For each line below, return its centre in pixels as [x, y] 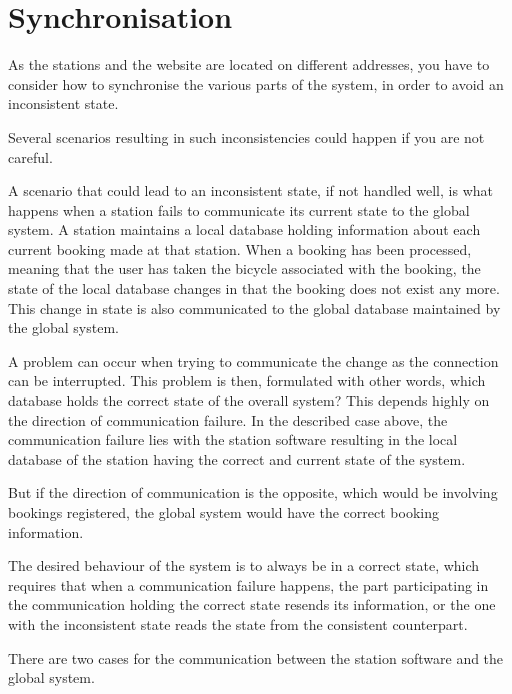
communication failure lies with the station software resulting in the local [233, 439]
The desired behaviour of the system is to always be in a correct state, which [244, 565]
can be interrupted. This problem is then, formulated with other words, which [247, 380]
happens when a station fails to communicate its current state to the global [239, 209]
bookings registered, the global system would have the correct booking [223, 512]
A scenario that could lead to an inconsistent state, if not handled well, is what [250, 190]
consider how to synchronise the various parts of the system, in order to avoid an [256, 83]
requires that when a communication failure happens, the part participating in [248, 584]
